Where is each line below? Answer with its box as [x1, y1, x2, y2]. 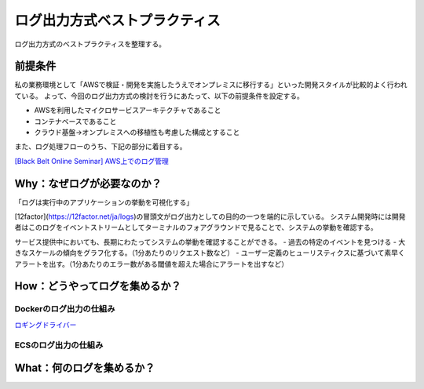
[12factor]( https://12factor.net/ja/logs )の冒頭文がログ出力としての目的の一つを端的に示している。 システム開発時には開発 [14, 212, 406, 221]
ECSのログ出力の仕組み [14, 340, 104, 351]
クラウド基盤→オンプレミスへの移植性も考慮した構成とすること [34, 128, 240, 137]
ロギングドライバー [14, 320, 77, 329]
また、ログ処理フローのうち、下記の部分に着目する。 [14, 142, 187, 151]
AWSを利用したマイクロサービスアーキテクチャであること [34, 106, 221, 115]
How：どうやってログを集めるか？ [14, 279, 182, 293]
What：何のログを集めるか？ [14, 362, 155, 375]
